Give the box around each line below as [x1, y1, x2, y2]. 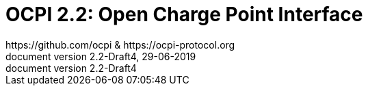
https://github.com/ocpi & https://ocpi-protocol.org [5, 38, 235, 51]
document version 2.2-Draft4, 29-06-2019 [5, 50, 196, 62]
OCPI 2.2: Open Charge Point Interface [5, 3, 363, 26]
